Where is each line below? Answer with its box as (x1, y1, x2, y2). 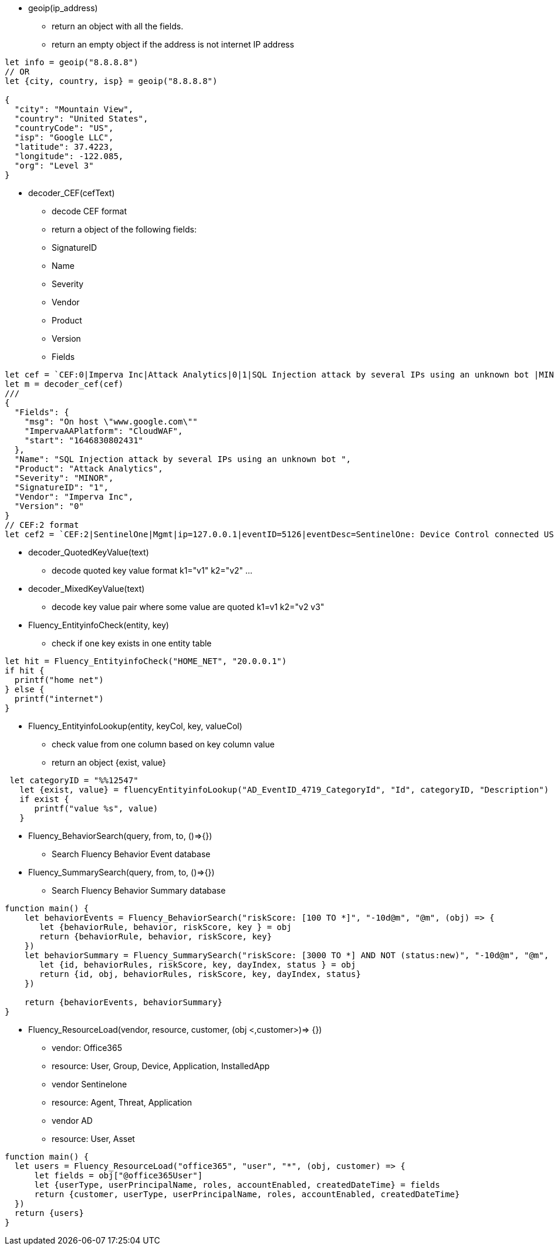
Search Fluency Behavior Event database (52, 849, 211, 859)
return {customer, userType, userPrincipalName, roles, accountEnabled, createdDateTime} (34, 1190, 460, 1199)
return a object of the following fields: (52, 224, 197, 234)
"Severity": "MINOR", (14, 473, 114, 483)
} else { (5, 685, 45, 694)
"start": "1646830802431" (24, 436, 144, 445)
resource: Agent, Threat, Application (52, 1097, 192, 1107)
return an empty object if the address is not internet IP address (52, 39, 295, 49)
